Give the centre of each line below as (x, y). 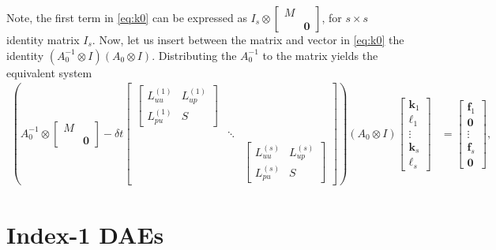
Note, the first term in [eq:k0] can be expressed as (127, 17)
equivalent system (49, 72)
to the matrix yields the (320, 55)
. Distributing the (194, 55)
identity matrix (43, 39)
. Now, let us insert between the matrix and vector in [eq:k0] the (248, 39)
